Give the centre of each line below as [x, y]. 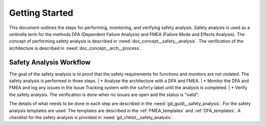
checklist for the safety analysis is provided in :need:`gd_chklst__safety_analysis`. [91, 117]
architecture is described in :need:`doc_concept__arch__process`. [75, 48]
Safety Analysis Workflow [50, 62]
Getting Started [41, 13]
